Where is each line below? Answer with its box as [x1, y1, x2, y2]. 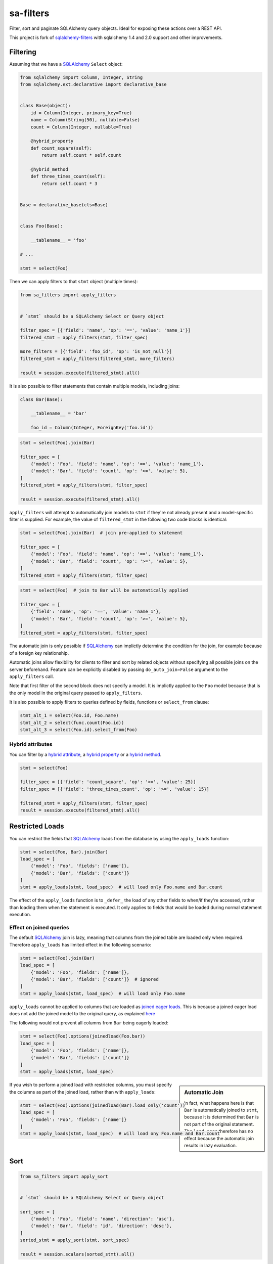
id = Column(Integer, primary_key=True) [30, 110, 132, 116]
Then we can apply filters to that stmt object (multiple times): [9, 279, 138, 285]
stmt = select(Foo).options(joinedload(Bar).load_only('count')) [20, 1102, 186, 1108]
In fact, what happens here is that [184, 1100, 254, 1106]
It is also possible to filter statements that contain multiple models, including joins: [9, 383, 180, 389]
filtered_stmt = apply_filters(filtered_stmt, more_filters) [20, 355, 175, 362]
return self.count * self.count [41, 152, 121, 158]
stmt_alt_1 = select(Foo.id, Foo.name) [20, 713, 119, 718]
